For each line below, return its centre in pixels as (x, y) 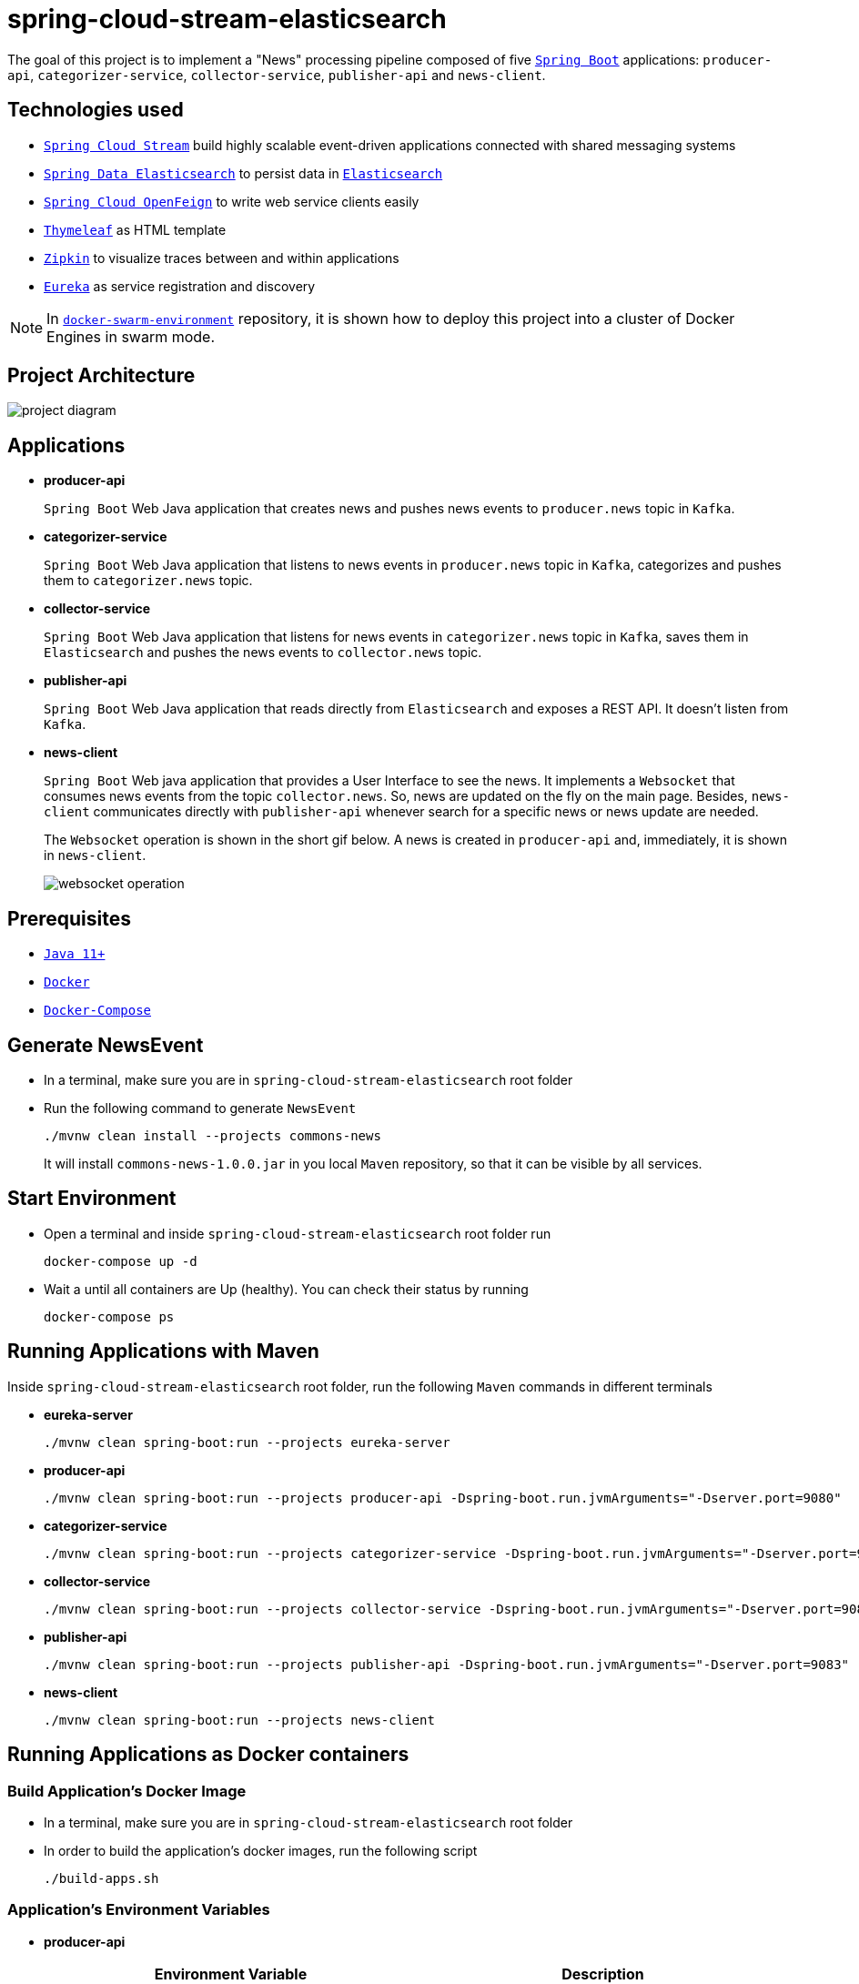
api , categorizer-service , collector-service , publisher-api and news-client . (277, 75)
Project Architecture (101, 376)
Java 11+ (75, 954)
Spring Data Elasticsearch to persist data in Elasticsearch (243, 173)
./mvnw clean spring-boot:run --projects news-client (239, 1720)
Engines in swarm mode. (131, 336)
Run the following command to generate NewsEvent (200, 1108)
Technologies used (96, 110)
